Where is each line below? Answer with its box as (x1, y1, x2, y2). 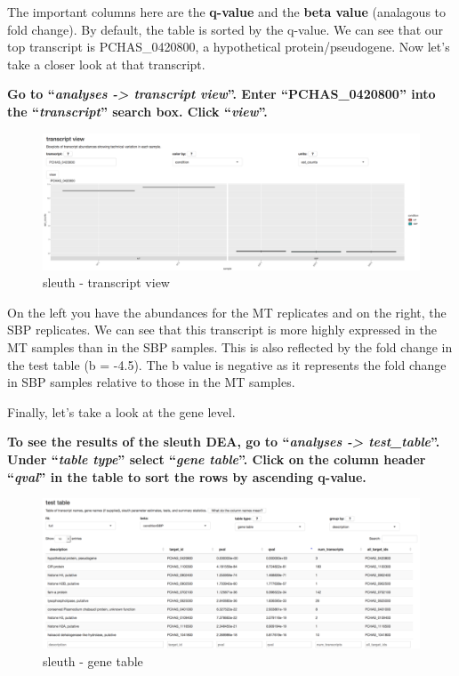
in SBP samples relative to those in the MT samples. (7, 373, 295, 391)
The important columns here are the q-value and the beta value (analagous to (7, 3, 447, 20)
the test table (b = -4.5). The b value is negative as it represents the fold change (7, 355, 447, 374)
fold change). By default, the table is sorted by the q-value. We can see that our (7, 20, 444, 38)
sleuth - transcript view (43, 273, 170, 292)
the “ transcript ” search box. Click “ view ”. (7, 101, 268, 120)
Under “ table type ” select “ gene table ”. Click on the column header (7, 449, 426, 468)
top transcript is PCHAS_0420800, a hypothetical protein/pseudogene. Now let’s (7, 37, 450, 56)
